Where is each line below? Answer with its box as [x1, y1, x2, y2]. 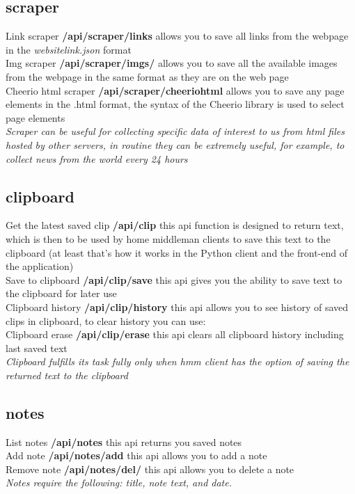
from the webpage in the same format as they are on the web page [6, 69, 289, 83]
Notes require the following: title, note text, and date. [6, 475, 232, 490]
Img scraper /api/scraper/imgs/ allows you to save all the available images [6, 56, 338, 70]
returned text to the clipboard [6, 367, 128, 382]
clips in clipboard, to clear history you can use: [6, 313, 206, 328]
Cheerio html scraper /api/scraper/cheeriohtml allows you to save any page [6, 83, 345, 97]
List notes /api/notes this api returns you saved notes [6, 434, 242, 449]
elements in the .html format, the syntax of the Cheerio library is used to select [6, 97, 345, 111]
